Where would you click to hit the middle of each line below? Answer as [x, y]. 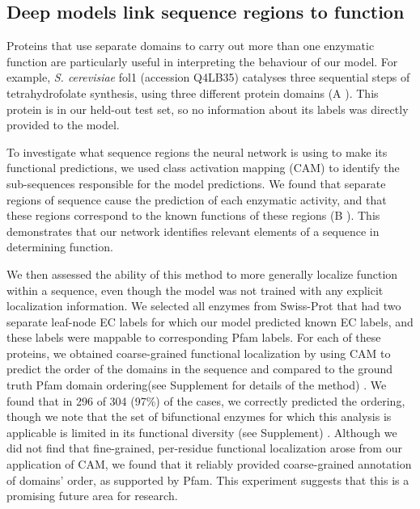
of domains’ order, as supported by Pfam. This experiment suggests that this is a [208, 480]
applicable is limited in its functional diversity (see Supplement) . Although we [202, 432]
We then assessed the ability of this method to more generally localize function [202, 273]
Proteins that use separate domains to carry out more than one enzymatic [191, 46]
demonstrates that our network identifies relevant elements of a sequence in [193, 231]
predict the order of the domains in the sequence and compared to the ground [200, 369]
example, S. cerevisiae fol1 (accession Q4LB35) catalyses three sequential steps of [208, 77]
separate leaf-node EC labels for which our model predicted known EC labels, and [210, 321]
